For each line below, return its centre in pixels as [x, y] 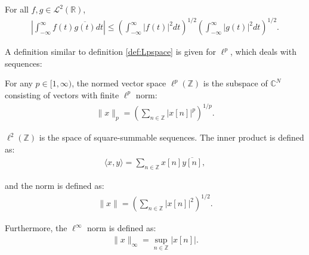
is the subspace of [235, 83]
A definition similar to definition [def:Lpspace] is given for [111, 52]
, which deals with [263, 52]
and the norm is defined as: [55, 186]
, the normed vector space [119, 83]
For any [19, 83]
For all [17, 9]
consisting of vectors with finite [62, 94]
